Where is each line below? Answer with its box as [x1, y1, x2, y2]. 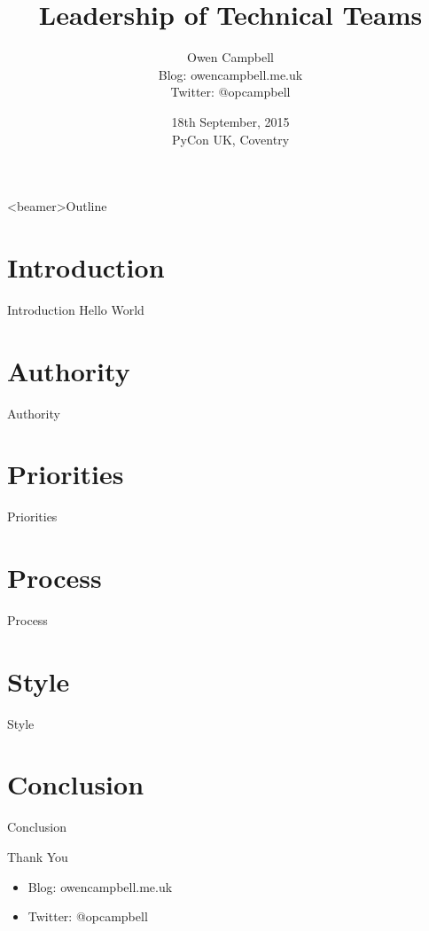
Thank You [7, 848, 68, 865]
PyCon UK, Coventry [171, 129, 290, 148]
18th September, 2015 [171, 112, 290, 130]
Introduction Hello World [7, 300, 144, 318]
